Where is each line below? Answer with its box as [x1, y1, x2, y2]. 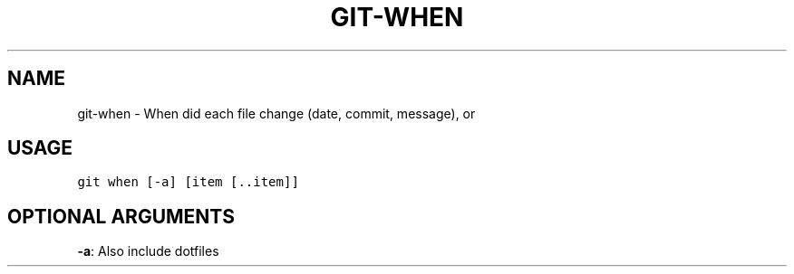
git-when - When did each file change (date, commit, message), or [77, 105, 476, 121]
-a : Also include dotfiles [77, 243, 219, 260]
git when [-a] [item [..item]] [77, 175, 299, 190]
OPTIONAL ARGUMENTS [7, 204, 235, 228]
